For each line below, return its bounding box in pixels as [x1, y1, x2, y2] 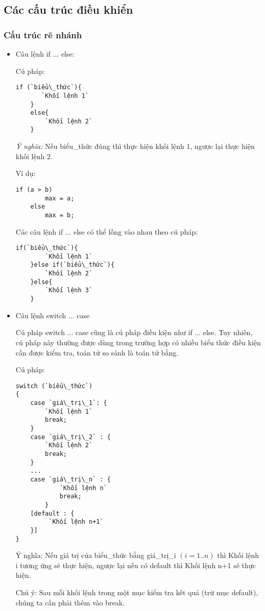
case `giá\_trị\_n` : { [30, 475, 111, 483]
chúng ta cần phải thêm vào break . [15, 597, 125, 607]
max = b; [45, 211, 75, 219]
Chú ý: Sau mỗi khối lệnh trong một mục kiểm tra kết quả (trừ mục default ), [15, 587, 258, 597]
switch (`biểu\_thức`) [15, 382, 93, 390]
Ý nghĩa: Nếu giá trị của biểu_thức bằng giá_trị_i [15, 550, 176, 561]
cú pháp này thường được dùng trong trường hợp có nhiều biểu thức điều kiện [15, 337, 261, 347]
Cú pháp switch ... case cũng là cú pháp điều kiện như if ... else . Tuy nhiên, [15, 327, 253, 338]
